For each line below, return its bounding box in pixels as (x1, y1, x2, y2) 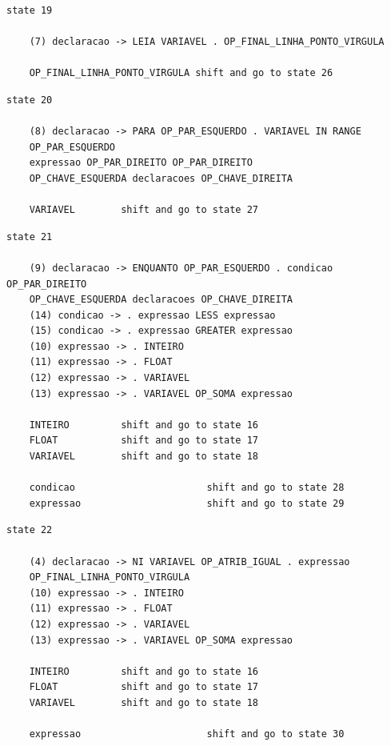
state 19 (6, 5, 53, 16)
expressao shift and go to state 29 (29, 497, 345, 509)
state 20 (6, 94, 53, 106)
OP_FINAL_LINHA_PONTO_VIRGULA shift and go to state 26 (29, 67, 333, 79)
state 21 (6, 231, 53, 243)
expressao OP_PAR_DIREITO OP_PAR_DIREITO (29, 157, 253, 169)
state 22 (6, 524, 53, 536)
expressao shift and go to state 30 (29, 728, 345, 740)
